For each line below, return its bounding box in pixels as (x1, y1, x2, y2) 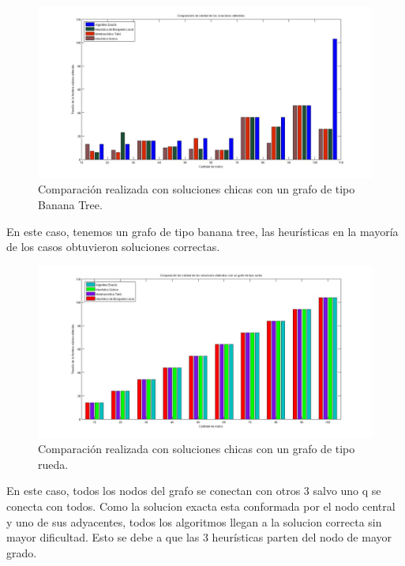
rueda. (38, 455, 69, 472)
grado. (6, 544, 37, 560)
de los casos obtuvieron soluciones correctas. (6, 238, 220, 255)
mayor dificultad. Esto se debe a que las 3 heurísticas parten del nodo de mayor (6, 529, 392, 545)
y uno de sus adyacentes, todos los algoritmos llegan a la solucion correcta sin (6, 513, 382, 530)
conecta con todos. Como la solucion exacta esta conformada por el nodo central (6, 497, 396, 514)
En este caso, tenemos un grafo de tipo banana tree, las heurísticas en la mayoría (6, 223, 399, 239)
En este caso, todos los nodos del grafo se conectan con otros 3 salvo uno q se (6, 482, 381, 499)
